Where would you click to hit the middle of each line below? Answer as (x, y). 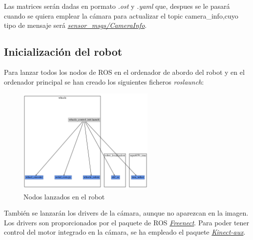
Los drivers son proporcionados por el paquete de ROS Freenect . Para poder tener (127, 222)
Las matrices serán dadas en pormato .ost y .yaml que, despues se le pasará (117, 6)
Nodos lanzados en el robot (64, 196)
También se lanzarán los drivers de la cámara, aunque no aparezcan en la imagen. (126, 213)
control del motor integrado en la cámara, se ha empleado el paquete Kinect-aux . (125, 232)
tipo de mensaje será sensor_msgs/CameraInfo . (75, 25)
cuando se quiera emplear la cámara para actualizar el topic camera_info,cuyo (121, 15)
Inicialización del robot (63, 52)
